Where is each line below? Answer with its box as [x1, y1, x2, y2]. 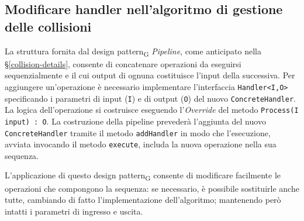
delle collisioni [5, 17, 92, 35]
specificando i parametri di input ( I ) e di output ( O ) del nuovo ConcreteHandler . [5, 92, 296, 104]
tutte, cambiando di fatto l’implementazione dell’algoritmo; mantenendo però [5, 194, 281, 206]
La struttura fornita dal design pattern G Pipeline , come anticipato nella [5, 44, 261, 58]
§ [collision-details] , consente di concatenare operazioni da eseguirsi [5, 57, 241, 70]
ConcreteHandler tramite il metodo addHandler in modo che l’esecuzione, [5, 126, 271, 139]
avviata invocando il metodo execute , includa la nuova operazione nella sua [5, 138, 277, 150]
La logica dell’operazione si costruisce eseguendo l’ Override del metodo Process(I [5, 103, 299, 116]
